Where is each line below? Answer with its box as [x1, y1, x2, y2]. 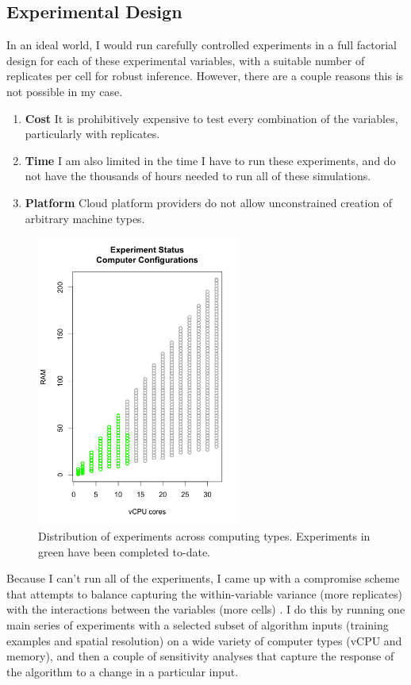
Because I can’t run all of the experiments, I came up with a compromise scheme [6, 570, 400, 587]
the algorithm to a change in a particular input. [6, 663, 239, 679]
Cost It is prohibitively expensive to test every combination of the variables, [25, 110, 398, 126]
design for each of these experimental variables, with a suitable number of [6, 52, 365, 68]
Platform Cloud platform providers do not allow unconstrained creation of [25, 194, 393, 210]
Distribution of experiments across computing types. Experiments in [38, 527, 371, 544]
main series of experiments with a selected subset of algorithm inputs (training [6, 616, 389, 633]
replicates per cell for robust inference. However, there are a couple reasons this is [6, 67, 404, 84]
